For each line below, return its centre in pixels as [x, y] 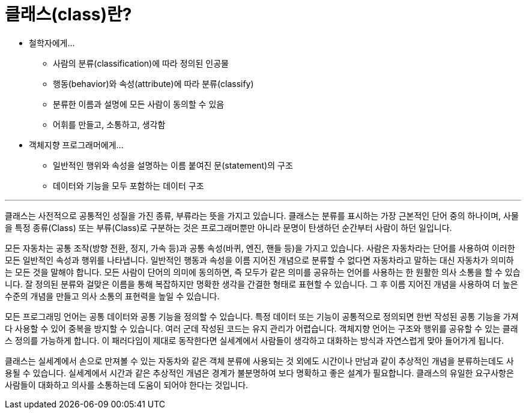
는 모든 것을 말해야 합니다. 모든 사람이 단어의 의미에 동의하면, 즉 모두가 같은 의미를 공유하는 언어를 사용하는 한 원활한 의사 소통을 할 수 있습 [263, 272]
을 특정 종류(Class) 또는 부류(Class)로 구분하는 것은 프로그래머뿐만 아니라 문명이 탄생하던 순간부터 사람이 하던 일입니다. [228, 227]
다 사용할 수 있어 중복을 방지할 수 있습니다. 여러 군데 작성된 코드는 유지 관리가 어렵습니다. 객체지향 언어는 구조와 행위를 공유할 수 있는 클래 [261, 328]
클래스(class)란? [68, 14]
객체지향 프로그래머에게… [76, 145]
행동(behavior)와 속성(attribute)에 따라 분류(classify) [153, 83]
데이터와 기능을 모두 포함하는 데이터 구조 [128, 185]
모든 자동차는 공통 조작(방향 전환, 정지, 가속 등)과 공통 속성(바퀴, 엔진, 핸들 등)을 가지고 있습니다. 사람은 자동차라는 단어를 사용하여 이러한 [260, 248]
